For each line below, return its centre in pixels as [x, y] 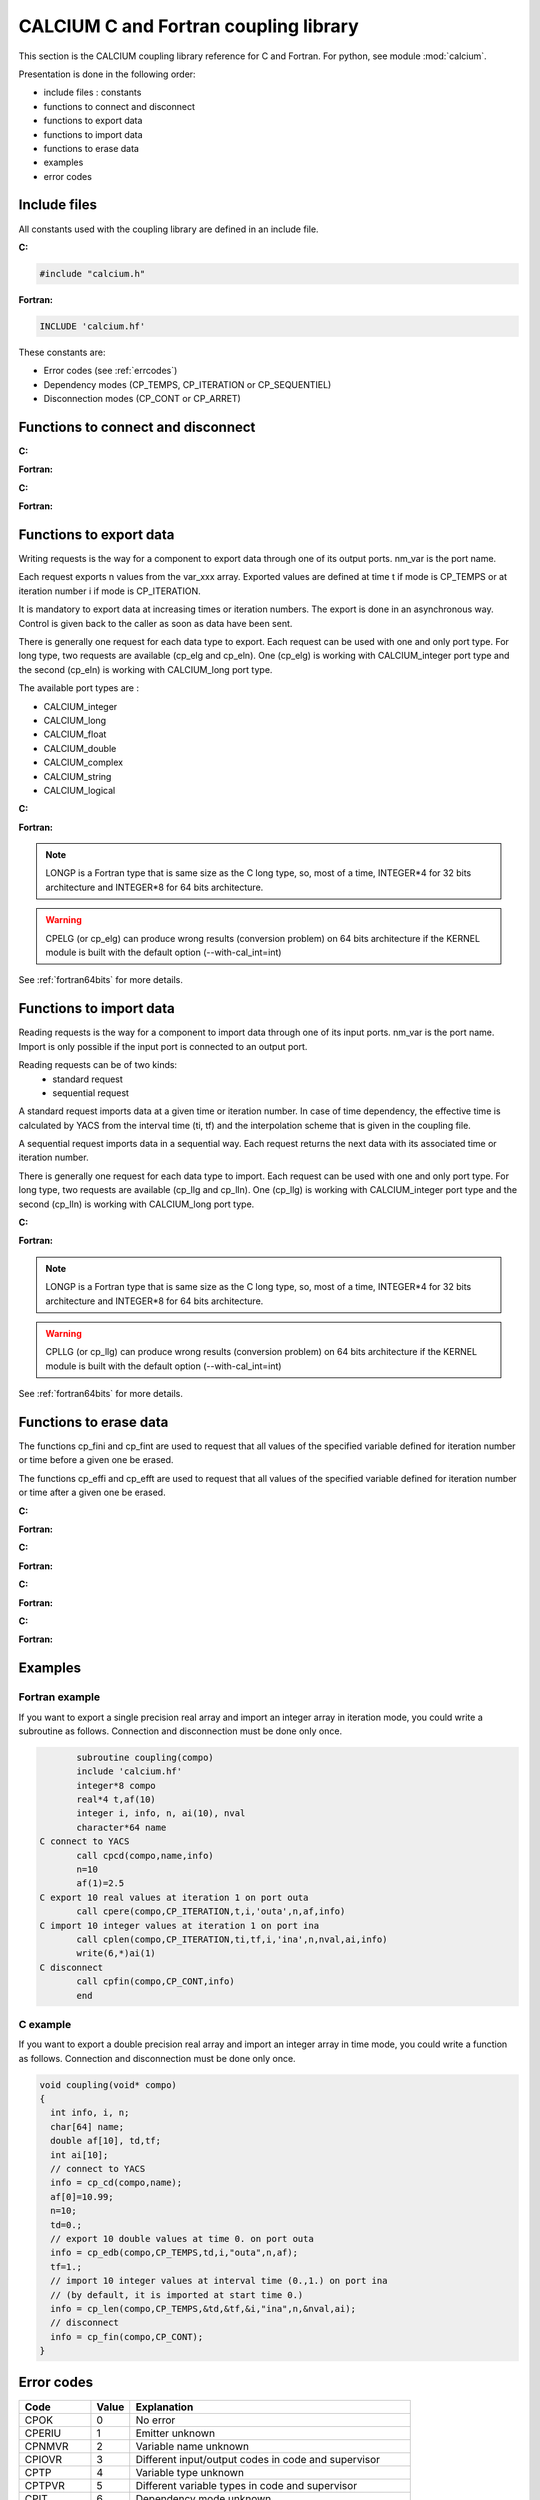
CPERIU [43, 2433]
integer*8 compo [116, 1785]
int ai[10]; [79, 2154]
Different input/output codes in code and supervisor [257, 2459]
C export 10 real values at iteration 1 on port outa [174, 1897]
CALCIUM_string [77, 776]
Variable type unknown [190, 2472]
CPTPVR [44, 2485]
